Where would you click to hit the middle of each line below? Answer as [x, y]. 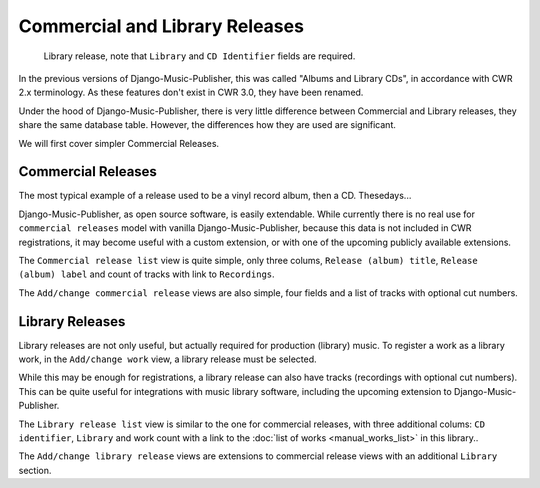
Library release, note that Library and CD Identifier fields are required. [199, 56]
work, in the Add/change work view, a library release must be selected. [167, 359]
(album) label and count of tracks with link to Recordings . [146, 274]
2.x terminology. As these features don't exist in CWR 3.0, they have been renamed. [191, 92]
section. [35, 470]
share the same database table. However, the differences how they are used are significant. [207, 125]
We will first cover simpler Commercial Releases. [119, 143]
